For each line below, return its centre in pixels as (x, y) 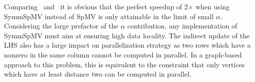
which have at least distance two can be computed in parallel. (98, 74)
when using (213, 6)
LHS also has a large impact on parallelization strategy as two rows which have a (127, 45)
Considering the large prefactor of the (61, 26)
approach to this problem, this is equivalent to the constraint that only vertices (125, 64)
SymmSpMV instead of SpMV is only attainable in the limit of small (109, 16)
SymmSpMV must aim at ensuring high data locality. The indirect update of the (127, 35)
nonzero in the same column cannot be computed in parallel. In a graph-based (123, 54)
